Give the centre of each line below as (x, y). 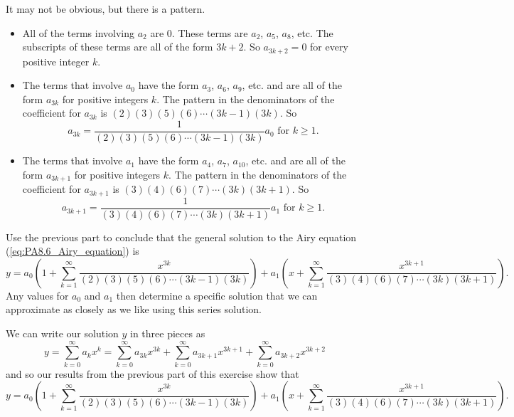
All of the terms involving (79, 32)
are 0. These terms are (199, 32)
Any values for (37, 295)
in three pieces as (168, 333)
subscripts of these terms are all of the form (118, 47)
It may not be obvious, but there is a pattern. (106, 9)
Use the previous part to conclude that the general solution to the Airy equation (181, 237)
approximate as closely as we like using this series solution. (134, 309)
